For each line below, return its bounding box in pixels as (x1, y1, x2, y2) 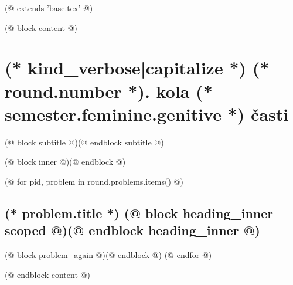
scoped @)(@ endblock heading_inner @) (5, 221, 260, 239)
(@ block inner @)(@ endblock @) (5, 155, 126, 168)
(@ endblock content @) (5, 268, 90, 280)
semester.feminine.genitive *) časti (5, 101, 289, 125)
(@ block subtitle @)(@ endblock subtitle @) (5, 135, 164, 148)
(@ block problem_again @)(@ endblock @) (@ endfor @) (5, 249, 212, 261)
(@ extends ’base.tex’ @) (5, 2, 93, 13)
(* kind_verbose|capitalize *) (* (5, 56, 270, 80)
